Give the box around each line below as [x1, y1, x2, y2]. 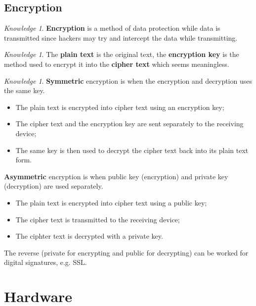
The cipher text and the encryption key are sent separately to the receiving [15, 118, 244, 129]
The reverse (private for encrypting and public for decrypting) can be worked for [4, 247, 249, 257]
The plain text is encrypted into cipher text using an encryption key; [15, 102, 224, 112]
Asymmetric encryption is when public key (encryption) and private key [4, 171, 228, 181]
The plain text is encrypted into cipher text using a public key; [15, 197, 207, 207]
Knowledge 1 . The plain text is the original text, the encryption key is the [4, 49, 239, 59]
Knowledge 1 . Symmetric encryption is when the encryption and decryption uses [4, 75, 252, 86]
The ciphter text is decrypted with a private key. [15, 231, 163, 241]
